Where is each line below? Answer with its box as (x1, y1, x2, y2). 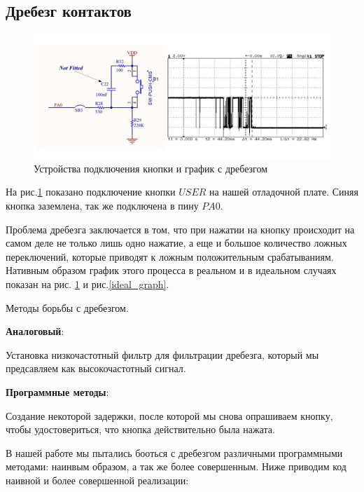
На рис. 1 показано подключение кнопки (6, 184, 176, 199)
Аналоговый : (6, 324, 64, 339)
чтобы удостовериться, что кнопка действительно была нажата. (6, 422, 275, 437)
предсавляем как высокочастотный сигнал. (6, 361, 186, 376)
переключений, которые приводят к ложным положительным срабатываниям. (6, 249, 334, 264)
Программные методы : (6, 384, 109, 399)
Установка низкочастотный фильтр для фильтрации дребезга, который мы (6, 347, 319, 362)
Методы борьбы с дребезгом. (6, 300, 129, 315)
